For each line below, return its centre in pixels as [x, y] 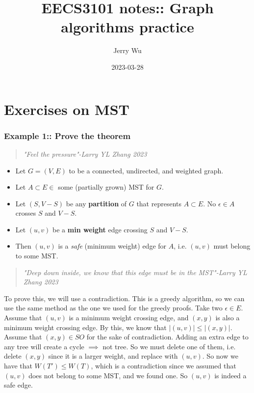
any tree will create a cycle [44, 346]
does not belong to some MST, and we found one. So [108, 375]
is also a [228, 318]
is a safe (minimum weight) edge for [112, 246]
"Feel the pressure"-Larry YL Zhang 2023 [85, 154]
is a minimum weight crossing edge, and [129, 318]
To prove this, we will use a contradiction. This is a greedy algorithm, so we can [124, 298]
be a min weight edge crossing [100, 229]
